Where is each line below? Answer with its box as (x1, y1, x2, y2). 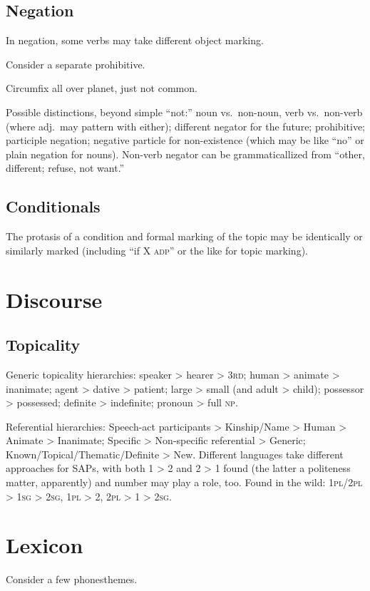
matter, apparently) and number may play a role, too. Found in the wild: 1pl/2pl (6, 475, 363, 490)
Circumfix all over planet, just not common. (6, 81, 197, 96)
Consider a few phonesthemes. (6, 572, 138, 587)
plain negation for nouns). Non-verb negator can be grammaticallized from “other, (6, 146, 365, 161)
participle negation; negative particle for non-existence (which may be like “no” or (6, 133, 364, 148)
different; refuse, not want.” (6, 160, 125, 175)
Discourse (6, 284, 103, 314)
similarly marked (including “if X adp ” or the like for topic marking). (6, 242, 308, 257)
